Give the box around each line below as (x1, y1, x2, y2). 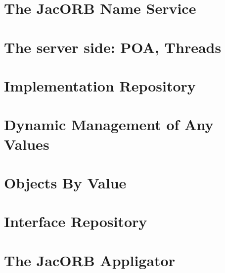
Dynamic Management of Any (4, 114, 214, 135)
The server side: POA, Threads (4, 37, 222, 57)
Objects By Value (4, 172, 127, 192)
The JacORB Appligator (4, 250, 175, 270)
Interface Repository (4, 211, 147, 231)
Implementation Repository (4, 75, 196, 95)
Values (4, 134, 49, 154)
